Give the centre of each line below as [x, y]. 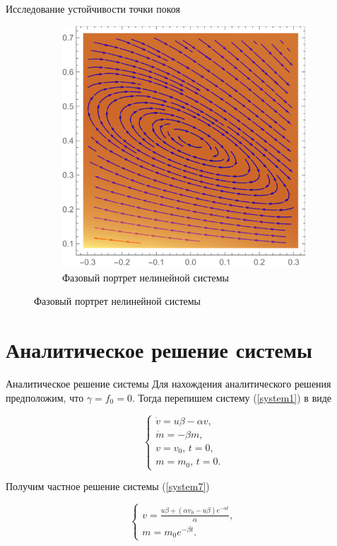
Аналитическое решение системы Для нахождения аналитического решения [168, 383]
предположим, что [45, 397]
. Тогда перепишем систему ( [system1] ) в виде [232, 397]
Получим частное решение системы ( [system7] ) [108, 486]
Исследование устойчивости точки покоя [93, 8]
